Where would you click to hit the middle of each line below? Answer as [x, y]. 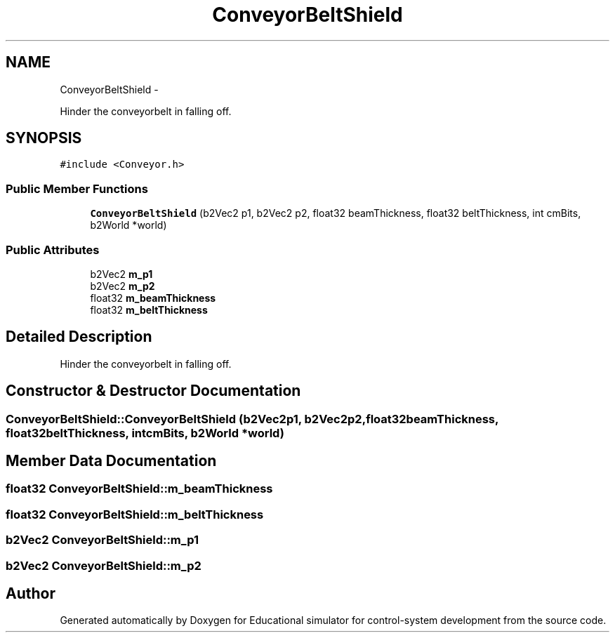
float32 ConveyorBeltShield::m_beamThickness [139, 489]
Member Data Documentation [111, 461]
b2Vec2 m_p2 [123, 286]
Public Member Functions [77, 188]
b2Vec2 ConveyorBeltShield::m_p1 [102, 540]
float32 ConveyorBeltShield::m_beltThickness [135, 514]
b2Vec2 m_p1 [121, 274]
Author [31, 594]
